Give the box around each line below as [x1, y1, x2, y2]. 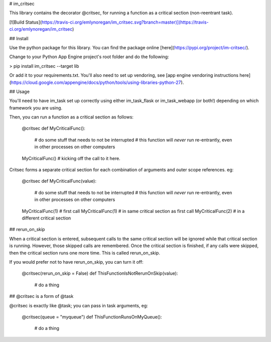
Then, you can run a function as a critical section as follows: [9, 114, 134, 120]
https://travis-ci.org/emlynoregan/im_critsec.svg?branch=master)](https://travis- [41, 19, 209, 25]
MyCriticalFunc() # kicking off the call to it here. [22, 155, 120, 161]
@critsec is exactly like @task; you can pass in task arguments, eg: [9, 302, 148, 308]
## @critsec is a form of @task [9, 293, 74, 299]
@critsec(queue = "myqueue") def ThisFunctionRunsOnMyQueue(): [22, 314, 163, 320]
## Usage [9, 88, 30, 94]
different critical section [22, 215, 71, 221]
